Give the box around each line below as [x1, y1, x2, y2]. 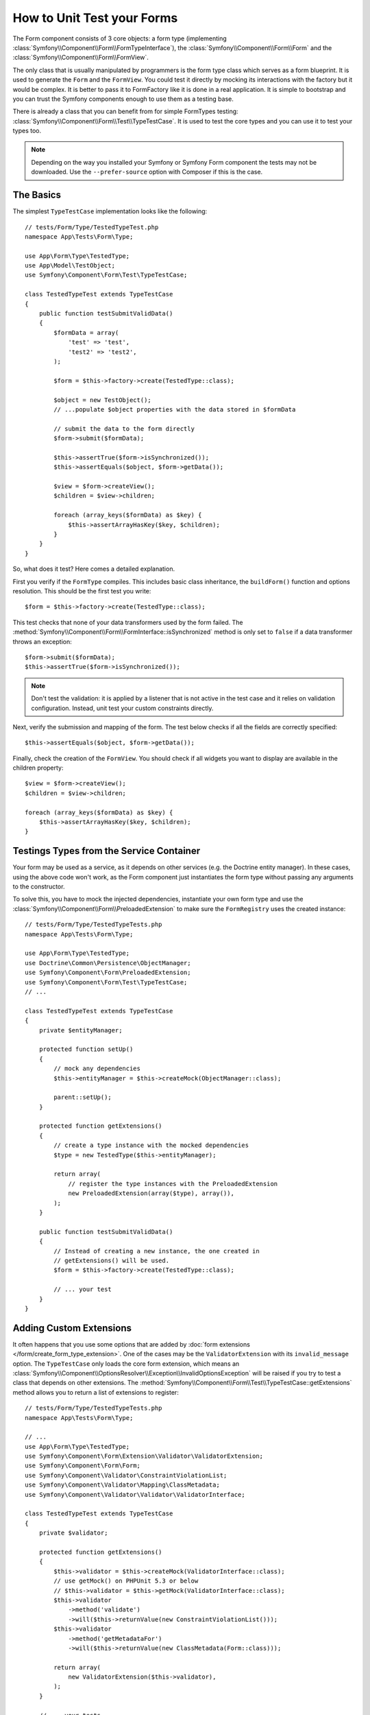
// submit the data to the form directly [53, 425, 195, 432]
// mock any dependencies [53, 1065, 140, 1073]
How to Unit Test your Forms [12, 10, 178, 25]
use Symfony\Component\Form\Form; [25, 1462, 140, 1469]
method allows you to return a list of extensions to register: [12, 1388, 180, 1396]
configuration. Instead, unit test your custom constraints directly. [31, 704, 214, 712]
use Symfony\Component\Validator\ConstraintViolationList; [25, 1471, 227, 1479]
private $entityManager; [38, 1026, 123, 1034]
